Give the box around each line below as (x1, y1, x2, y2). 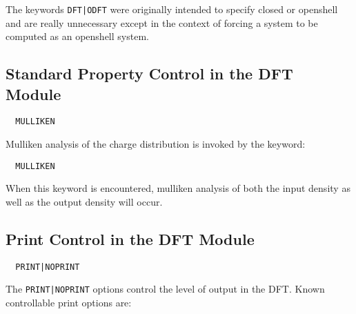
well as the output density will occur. (6, 194, 163, 208)
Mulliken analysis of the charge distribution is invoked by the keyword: (6, 137, 306, 151)
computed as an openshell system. (6, 29, 149, 43)
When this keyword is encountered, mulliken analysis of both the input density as (6, 181, 350, 195)
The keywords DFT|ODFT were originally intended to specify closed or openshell (6, 2, 338, 16)
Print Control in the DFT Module (6, 228, 255, 249)
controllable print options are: (6, 295, 132, 310)
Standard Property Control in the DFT (6, 63, 293, 84)
